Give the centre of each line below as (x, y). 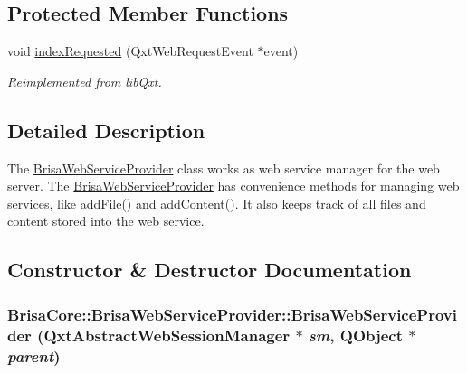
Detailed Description (106, 130)
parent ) (34, 355)
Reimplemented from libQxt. (85, 81)
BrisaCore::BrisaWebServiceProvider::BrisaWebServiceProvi (232, 314)
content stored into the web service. (106, 221)
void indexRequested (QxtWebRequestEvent (130, 51)
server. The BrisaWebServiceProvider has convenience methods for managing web (233, 186)
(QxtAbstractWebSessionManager (164, 335)
